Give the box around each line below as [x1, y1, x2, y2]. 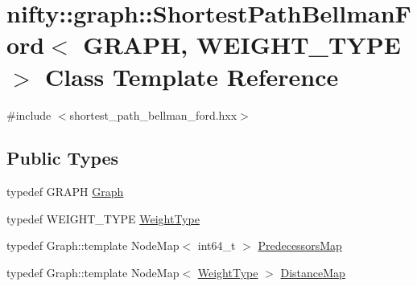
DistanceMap [280, 264, 345, 281]
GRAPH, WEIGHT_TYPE [83, 28, 401, 61]
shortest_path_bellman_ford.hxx [69, 106, 237, 123]
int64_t [197, 237, 236, 254]
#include [6, 106, 52, 123]
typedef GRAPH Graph [6, 183, 124, 200]
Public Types [6, 145, 119, 170]
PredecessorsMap [258, 237, 342, 254]
